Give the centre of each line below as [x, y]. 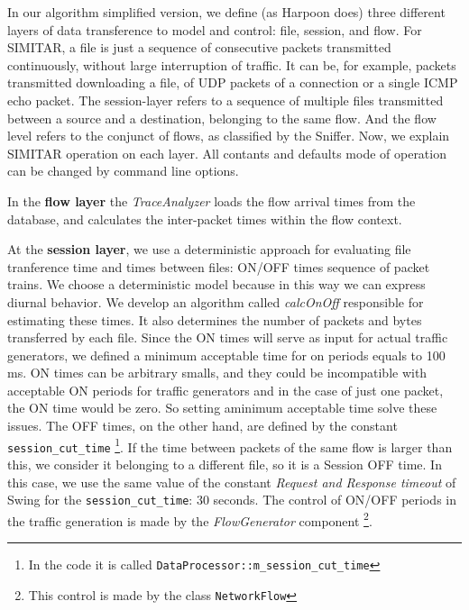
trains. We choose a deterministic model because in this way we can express [216, 284]
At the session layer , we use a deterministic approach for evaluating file [209, 249]
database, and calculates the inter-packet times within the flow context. [205, 219]
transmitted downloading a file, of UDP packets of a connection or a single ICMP [233, 82]
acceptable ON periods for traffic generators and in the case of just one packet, [225, 390]
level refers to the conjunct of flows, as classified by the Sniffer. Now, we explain [229, 136]
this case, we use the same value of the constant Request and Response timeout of [232, 482]
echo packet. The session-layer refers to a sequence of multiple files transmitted [225, 100]
